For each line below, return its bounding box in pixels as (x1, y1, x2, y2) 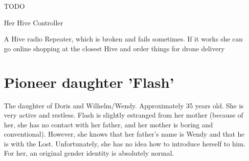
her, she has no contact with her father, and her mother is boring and (4, 119, 213, 129)
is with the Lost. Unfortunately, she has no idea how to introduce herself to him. (4, 138, 246, 148)
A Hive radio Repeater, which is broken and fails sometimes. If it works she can (4, 34, 243, 44)
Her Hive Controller (4, 17, 64, 27)
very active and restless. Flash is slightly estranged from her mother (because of (4, 110, 244, 120)
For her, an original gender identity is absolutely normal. (4, 148, 174, 158)
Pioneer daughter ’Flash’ (4, 72, 174, 92)
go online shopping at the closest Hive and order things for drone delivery (4, 43, 225, 53)
